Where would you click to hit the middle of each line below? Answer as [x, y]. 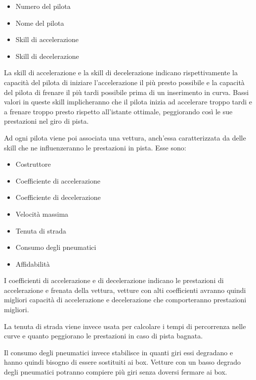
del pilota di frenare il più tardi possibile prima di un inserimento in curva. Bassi [127, 92]
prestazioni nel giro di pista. [46, 121]
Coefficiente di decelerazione [58, 197]
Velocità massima [42, 214]
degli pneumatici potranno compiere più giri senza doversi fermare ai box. [116, 372]
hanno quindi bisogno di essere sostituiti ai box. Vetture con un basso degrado [123, 362]
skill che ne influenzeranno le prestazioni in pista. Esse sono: [95, 147]
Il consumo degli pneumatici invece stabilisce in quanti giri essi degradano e [119, 352]
